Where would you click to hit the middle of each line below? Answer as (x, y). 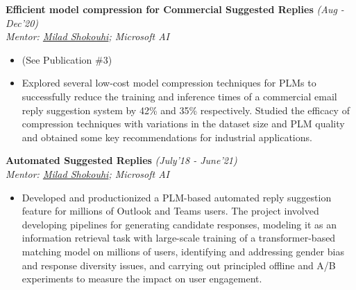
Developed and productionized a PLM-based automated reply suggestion (177, 197)
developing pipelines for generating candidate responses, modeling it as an (179, 224)
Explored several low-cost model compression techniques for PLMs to (169, 83)
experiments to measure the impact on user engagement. (142, 279)
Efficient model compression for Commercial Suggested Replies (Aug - (175, 9)
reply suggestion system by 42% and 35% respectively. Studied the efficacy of (186, 110)
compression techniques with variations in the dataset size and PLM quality (183, 124)
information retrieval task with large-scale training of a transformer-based (179, 238)
